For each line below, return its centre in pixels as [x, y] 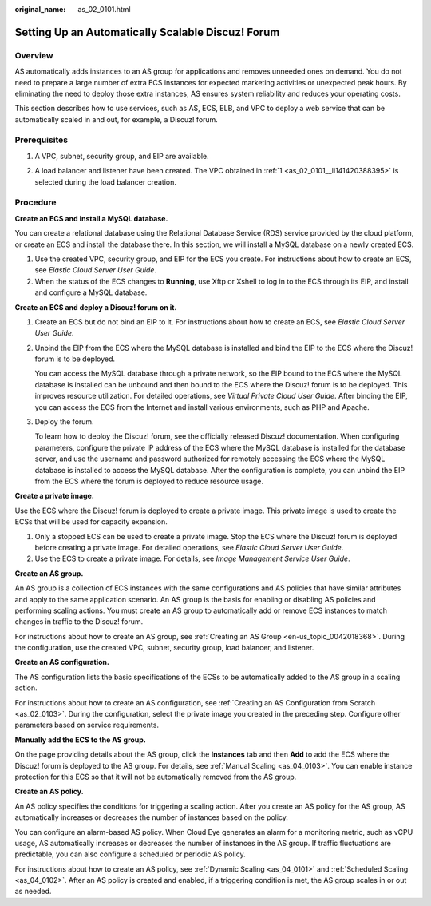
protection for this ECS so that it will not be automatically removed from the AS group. [156, 777]
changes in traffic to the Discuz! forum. [79, 622]
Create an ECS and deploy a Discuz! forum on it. [96, 307]
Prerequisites [41, 140]
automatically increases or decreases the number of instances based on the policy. [152, 817]
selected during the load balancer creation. [106, 182]
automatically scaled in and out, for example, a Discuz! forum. [117, 119]
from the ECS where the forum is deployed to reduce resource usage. [149, 481]
